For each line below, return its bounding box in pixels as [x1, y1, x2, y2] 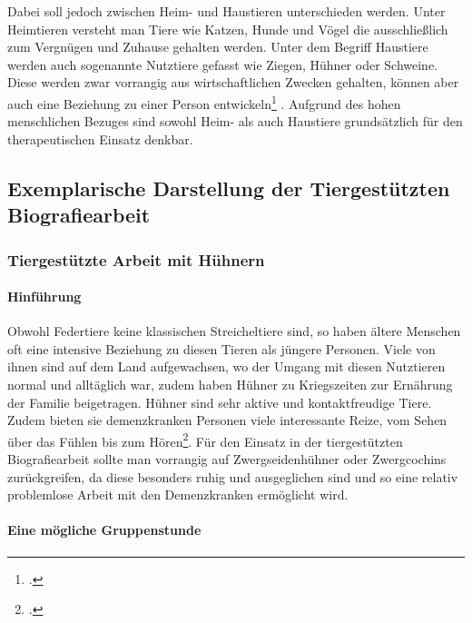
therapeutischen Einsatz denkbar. [7, 129, 193, 148]
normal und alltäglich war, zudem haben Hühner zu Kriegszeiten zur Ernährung [7, 375, 453, 393]
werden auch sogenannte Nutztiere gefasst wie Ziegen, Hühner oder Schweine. [7, 54, 438, 74]
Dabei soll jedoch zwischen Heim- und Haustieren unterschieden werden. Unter [7, 2, 446, 20]
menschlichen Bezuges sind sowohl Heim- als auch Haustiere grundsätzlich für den [7, 112, 463, 131]
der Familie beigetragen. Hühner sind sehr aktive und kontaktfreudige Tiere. [7, 392, 432, 411]
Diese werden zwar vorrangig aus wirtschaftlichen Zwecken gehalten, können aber [7, 73, 459, 92]
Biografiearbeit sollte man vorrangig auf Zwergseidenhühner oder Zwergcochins [7, 450, 447, 469]
